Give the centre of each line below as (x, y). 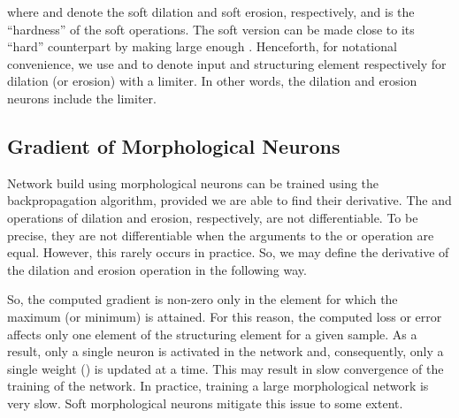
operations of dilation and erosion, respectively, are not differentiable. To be (213, 217)
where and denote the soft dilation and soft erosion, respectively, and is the (211, 11)
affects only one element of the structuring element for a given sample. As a (212, 334)
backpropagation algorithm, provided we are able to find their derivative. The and (229, 200)
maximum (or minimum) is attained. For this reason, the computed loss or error (225, 316)
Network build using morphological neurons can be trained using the (193, 182)
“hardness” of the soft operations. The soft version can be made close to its (211, 29)
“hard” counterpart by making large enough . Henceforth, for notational (202, 46)
